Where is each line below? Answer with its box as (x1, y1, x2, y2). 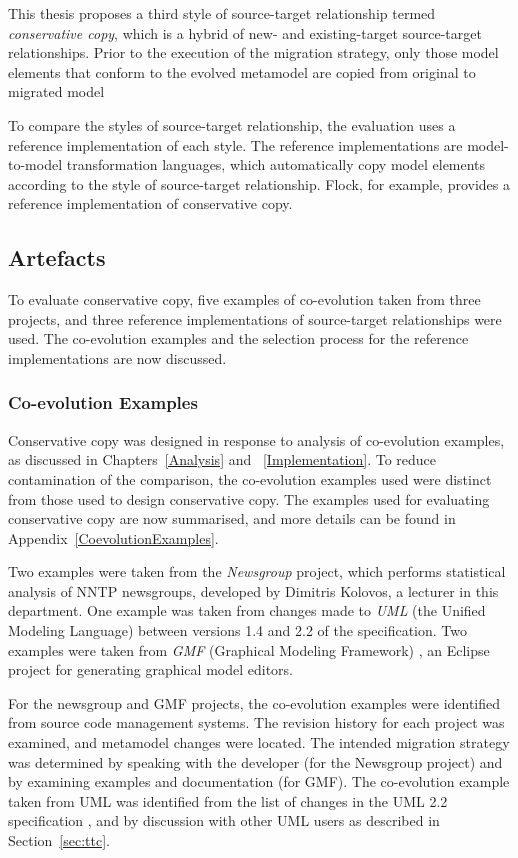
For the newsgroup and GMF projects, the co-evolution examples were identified (8, 692, 501, 713)
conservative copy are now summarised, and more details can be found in (8, 508, 456, 529)
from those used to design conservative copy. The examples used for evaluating (8, 488, 490, 509)
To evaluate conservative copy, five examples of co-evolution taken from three (8, 289, 481, 310)
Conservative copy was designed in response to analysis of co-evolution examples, (8, 429, 505, 450)
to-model (8, 154, 63, 175)
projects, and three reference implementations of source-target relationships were (8, 308, 502, 329)
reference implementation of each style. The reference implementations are (8, 134, 463, 155)
